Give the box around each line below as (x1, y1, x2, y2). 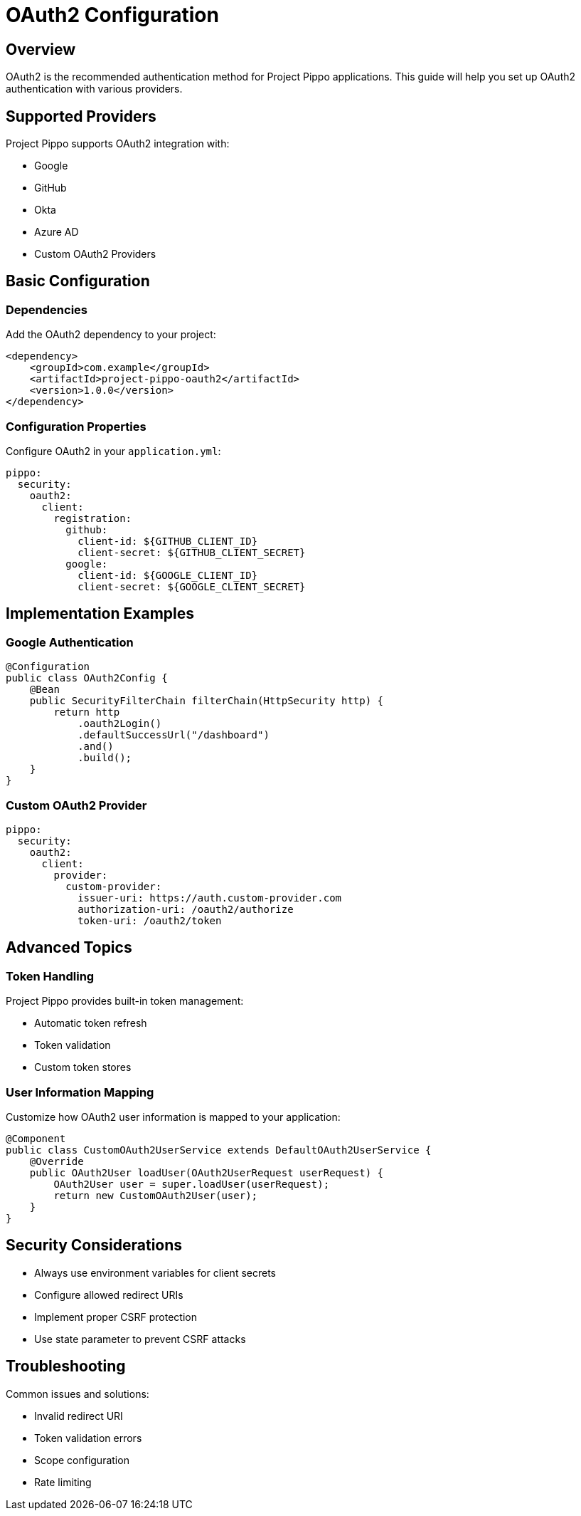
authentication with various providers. (6, 83, 183, 95)
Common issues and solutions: (6, 1387, 149, 1400)
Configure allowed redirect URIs (34, 1288, 183, 1301)
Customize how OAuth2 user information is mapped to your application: (6, 1110, 341, 1123)
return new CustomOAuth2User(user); (53, 1189, 258, 1201)
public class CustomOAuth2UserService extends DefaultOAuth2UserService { (6, 1144, 432, 1156)
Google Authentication (6, 634, 134, 649)
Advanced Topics (6, 939, 132, 957)
